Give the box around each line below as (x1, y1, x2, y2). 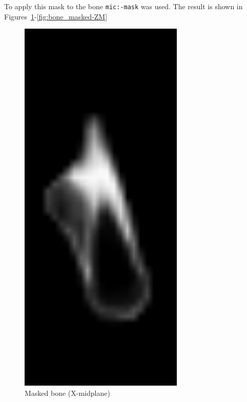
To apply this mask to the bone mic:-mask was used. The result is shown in (4, 1, 243, 11)
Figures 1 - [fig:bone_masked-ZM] (4, 11, 108, 22)
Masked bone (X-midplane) (25, 387, 110, 398)
